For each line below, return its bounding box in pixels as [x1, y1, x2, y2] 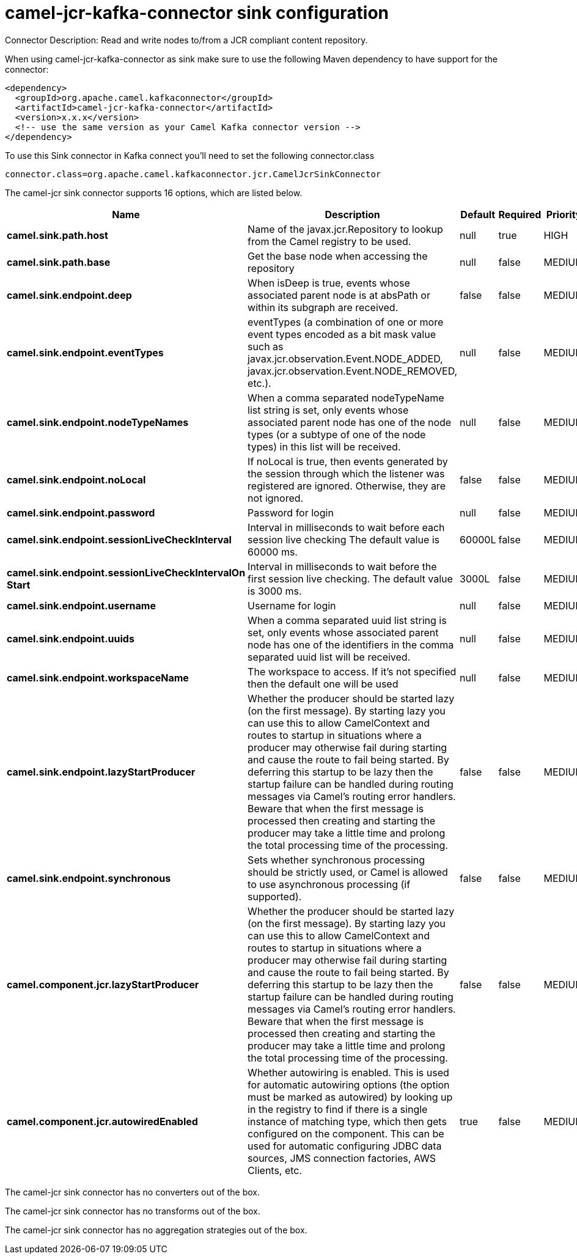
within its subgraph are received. [248, 301, 399, 314]
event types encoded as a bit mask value [248, 328, 436, 340]
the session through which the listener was [248, 467, 445, 480]
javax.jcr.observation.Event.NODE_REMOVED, [248, 364, 458, 377]
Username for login [248, 599, 336, 612]
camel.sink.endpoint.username [7, 599, 156, 612]
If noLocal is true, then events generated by [248, 455, 448, 468]
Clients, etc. [248, 1164, 303, 1176]
